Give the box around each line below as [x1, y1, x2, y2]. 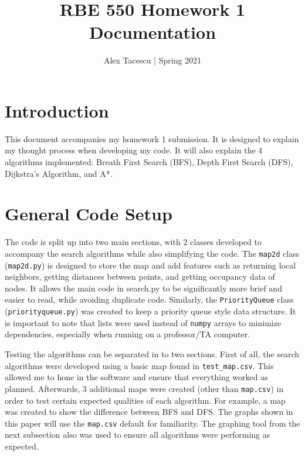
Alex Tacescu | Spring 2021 [103, 54, 202, 66]
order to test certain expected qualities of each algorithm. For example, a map [5, 394, 286, 406]
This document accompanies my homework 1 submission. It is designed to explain [5, 132, 299, 145]
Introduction [5, 98, 109, 122]
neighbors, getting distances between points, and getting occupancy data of [5, 270, 275, 283]
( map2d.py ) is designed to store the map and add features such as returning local [5, 259, 296, 271]
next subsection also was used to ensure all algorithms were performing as [5, 428, 270, 441]
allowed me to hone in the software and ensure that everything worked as [5, 371, 268, 383]
